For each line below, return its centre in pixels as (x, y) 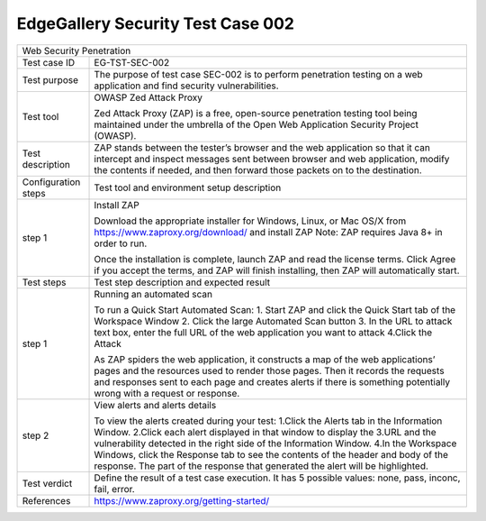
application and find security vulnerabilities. (186, 86)
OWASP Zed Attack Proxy (148, 97)
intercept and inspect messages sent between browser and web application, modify (272, 159)
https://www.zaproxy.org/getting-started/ (182, 500)
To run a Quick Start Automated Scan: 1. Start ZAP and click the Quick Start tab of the (275, 309)
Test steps (44, 282)
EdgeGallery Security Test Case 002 (155, 23)
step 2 (36, 435)
